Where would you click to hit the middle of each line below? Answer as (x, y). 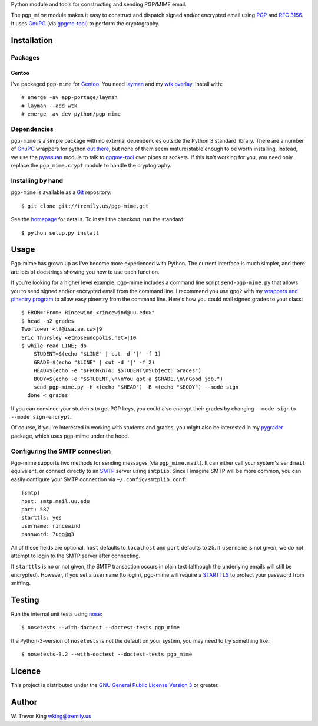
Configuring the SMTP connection (61, 451)
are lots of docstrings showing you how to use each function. (85, 272)
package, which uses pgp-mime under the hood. (70, 436)
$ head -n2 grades (48, 321)
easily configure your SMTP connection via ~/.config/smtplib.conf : (99, 479)
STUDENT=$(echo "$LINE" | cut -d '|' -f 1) (97, 354)
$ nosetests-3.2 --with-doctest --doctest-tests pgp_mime (107, 654)
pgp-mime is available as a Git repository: (61, 192)
